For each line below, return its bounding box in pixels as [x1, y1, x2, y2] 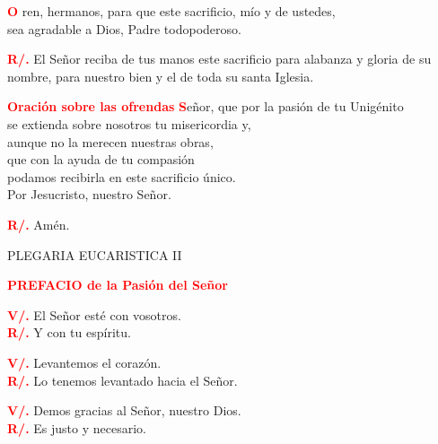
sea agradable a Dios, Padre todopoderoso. [7, 19, 241, 38]
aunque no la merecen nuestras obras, [7, 132, 214, 151]
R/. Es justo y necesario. [7, 418, 146, 437]
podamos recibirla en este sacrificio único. [7, 167, 236, 186]
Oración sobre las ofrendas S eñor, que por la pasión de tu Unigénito [7, 97, 404, 116]
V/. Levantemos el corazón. [7, 353, 162, 371]
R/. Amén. [7, 214, 70, 233]
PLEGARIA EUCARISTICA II [7, 245, 182, 264]
